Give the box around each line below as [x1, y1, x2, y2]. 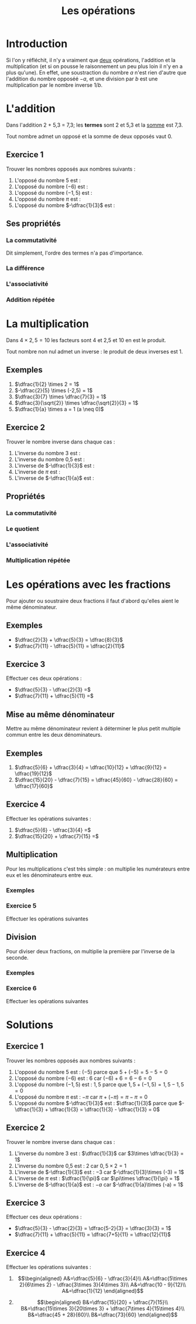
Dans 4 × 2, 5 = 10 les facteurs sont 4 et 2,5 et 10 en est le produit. [6, 337, 167, 344]
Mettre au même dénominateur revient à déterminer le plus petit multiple [6, 725, 181, 732]
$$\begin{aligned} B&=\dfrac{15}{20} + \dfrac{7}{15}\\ [37, 1299, 169, 1306]
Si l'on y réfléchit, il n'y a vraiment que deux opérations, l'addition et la [6, 56, 176, 63]
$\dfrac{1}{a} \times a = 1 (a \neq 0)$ [14, 405, 104, 412]
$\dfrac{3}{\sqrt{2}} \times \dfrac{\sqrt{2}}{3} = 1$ [14, 399, 139, 406]
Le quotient [6, 524, 39, 533]
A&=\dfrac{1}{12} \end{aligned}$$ [61, 1288, 144, 1295]
